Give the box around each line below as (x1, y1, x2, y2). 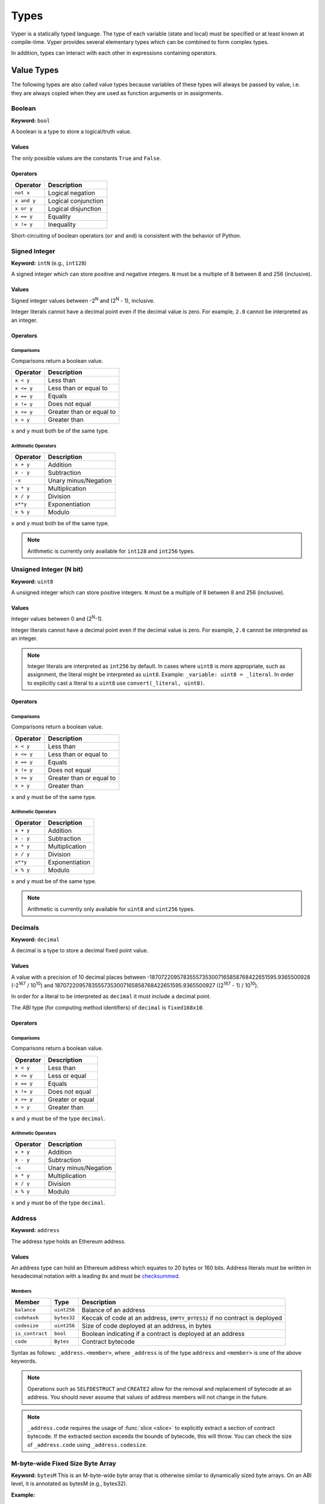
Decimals (11, 923, 39, 932)
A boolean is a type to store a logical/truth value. (11, 128, 132, 135)
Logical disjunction (48, 205, 102, 213)
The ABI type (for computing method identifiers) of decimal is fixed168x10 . (11, 1003, 205, 1011)
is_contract (14, 1330, 48, 1337)
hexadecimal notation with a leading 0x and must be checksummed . (11, 1272, 181, 1280)
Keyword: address (11, 1227, 60, 1234)
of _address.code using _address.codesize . (27, 1441, 147, 1448)
